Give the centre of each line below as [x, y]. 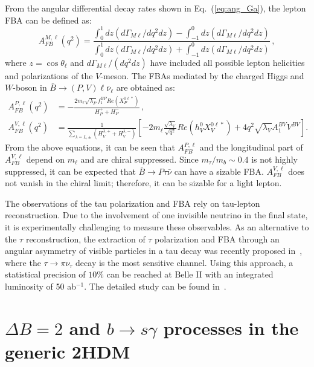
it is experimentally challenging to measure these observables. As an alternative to [157, 226]
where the [23, 262]
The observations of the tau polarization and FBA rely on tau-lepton [133, 203]
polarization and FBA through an [217, 239]
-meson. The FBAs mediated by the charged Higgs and [202, 75]
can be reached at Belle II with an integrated [190, 274]
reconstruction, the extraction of [85, 239]
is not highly [274, 159]
